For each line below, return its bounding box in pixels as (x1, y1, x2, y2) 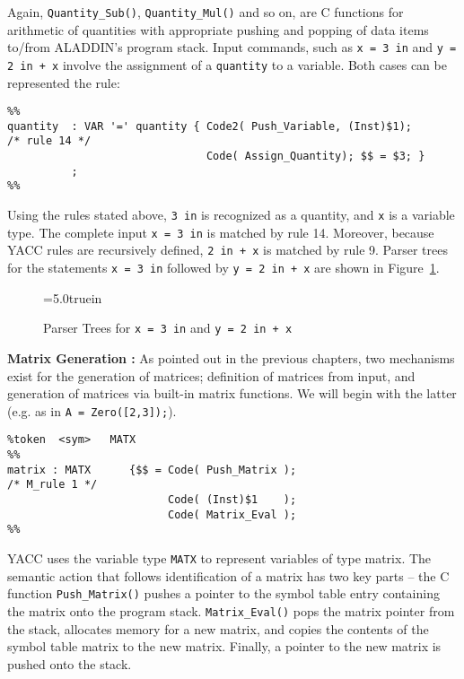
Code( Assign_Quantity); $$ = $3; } (206, 150, 425, 163)
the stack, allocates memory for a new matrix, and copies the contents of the (7, 619, 429, 638)
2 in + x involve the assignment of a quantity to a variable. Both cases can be (7, 55, 447, 74)
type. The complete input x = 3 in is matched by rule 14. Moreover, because (7, 222, 434, 241)
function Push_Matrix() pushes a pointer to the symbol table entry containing (7, 584, 440, 603)
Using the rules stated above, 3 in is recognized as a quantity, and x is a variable (7, 205, 455, 224)
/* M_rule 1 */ (7, 478, 98, 492)
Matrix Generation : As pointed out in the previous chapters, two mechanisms (7, 348, 455, 367)
